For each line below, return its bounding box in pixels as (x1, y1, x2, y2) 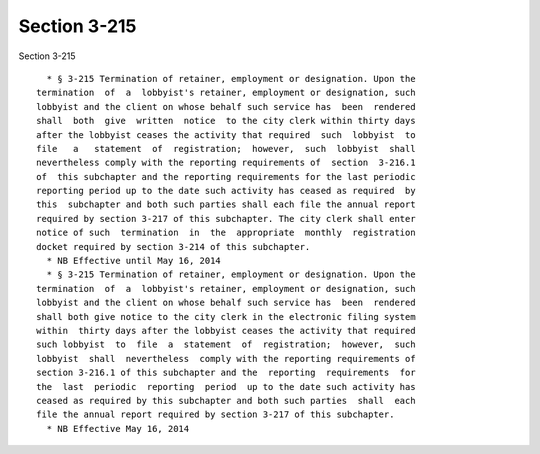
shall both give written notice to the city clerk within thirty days (36, 115, 416, 127)
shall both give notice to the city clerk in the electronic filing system (36, 311, 416, 322)
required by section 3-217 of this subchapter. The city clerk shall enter (36, 213, 416, 224)
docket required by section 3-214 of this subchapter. (36, 241, 311, 252)
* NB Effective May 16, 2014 (46, 423, 190, 434)
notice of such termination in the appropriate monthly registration (36, 227, 416, 239)
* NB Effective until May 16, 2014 (46, 255, 222, 267)
